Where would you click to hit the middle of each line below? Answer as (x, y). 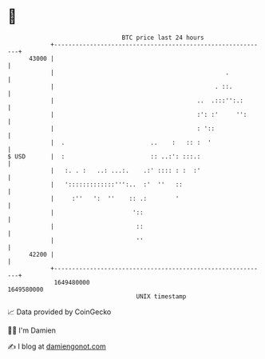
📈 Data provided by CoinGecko (59, 312)
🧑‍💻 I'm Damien (32, 330)
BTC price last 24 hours (163, 38)
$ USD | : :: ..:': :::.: (104, 156)
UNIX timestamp (161, 296)
